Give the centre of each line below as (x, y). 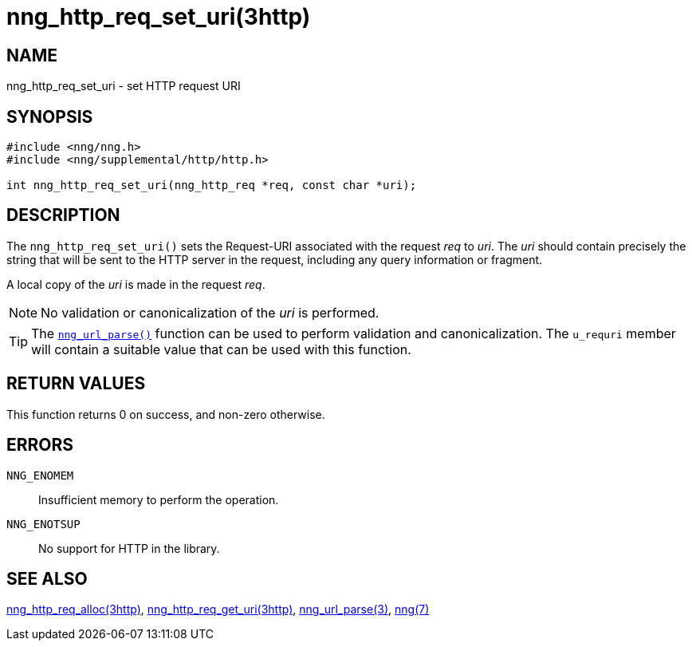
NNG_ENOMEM (40, 475)
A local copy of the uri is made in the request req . (136, 284)
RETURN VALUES (76, 384)
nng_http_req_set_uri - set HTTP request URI (124, 86)
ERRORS (40, 445)
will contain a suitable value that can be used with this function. (221, 349)
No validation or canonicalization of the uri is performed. (210, 312)
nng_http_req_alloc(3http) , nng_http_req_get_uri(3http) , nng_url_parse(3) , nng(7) (218, 610)
